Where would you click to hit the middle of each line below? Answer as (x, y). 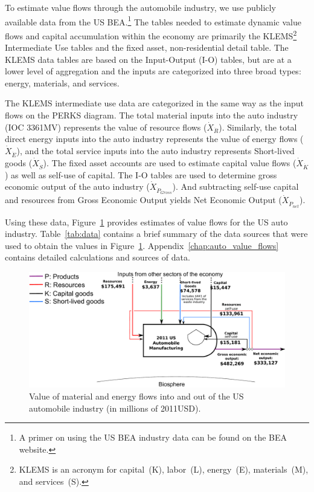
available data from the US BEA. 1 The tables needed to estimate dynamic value (153, 21)
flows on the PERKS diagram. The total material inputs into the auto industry (152, 115)
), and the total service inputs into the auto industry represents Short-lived (155, 151)
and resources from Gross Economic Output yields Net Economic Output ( (143, 200)
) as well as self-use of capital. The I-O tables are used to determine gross (141, 174)
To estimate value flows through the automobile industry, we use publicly (140, 7)
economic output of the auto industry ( (77, 186)
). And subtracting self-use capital (235, 186)
